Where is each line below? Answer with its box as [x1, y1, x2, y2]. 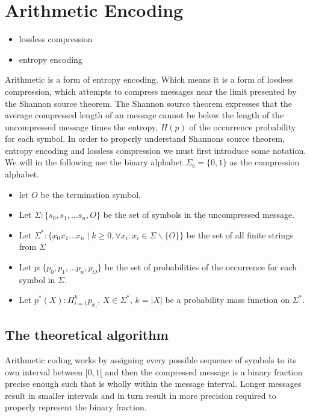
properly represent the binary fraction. [5, 401, 147, 413]
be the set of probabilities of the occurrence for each [104, 261, 297, 273]
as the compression [229, 156, 300, 168]
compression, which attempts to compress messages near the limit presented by [5, 84, 297, 97]
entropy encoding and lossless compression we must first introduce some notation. [5, 144, 306, 156]
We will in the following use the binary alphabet [5, 156, 183, 168]
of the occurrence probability [189, 120, 296, 133]
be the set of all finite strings [186, 228, 293, 241]
